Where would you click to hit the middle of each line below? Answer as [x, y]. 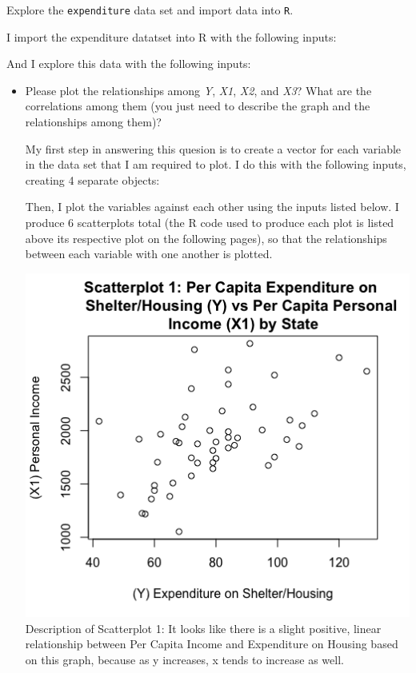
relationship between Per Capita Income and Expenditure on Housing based [212, 644]
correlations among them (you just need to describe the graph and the [198, 106]
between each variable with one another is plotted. [149, 254]
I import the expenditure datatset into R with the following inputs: [172, 36]
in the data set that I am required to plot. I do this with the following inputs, [216, 164]
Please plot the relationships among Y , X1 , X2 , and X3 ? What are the [198, 90]
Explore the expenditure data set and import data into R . [150, 10]
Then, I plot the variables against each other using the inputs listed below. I [212, 207]
